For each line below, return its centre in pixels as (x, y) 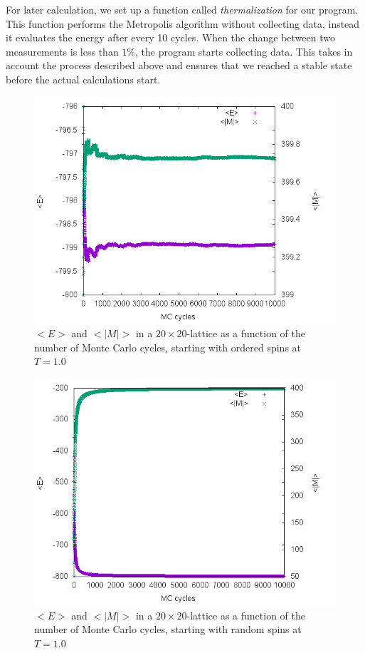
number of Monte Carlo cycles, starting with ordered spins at (168, 347)
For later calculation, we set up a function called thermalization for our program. (182, 9)
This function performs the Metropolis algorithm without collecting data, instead (183, 23)
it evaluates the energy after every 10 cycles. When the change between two (170, 37)
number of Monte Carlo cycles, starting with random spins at (168, 629)
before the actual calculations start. (83, 79)
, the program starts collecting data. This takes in (244, 51)
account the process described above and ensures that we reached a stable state (179, 65)
